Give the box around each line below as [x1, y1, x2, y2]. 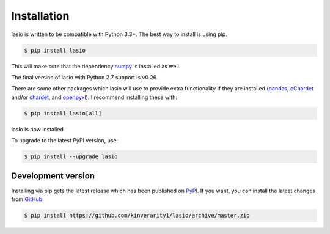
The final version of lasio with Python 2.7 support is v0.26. [11, 73, 158, 81]
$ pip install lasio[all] [24, 110, 102, 117]
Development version [11, 171, 95, 181]
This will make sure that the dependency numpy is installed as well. [11, 62, 181, 70]
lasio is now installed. [11, 125, 65, 133]
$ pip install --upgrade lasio [24, 153, 119, 160]
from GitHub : [11, 196, 44, 203]
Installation [11, 9, 70, 23]
